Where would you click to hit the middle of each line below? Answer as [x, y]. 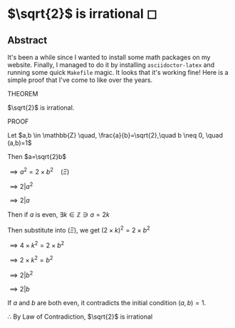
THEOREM [23, 94]
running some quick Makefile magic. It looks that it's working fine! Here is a [118, 72]
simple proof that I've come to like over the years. [80, 80]
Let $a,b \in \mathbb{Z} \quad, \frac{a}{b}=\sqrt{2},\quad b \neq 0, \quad [115, 135]
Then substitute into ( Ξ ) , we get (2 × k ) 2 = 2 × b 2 [79, 229]
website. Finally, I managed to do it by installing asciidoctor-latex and [111, 65]
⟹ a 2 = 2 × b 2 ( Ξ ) [40, 171]
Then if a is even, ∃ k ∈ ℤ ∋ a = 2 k [59, 215]
